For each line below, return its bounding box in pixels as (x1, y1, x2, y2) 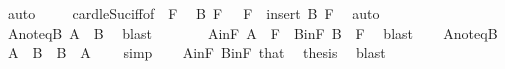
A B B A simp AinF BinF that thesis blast (7, 42, 386, 63)
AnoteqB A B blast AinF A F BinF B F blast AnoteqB (7, 22, 498, 43)
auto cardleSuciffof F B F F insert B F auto (7, 3, 380, 23)
